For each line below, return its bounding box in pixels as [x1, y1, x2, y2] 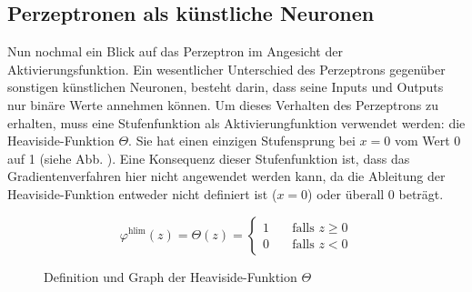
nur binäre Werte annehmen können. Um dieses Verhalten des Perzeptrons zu [7, 95, 439, 114]
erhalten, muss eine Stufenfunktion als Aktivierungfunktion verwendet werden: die [7, 113, 466, 132]
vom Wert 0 [394, 131, 461, 150]
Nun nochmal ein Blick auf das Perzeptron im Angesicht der [7, 42, 343, 61]
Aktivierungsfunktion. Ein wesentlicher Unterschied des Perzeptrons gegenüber [7, 59, 446, 78]
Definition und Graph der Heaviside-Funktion [44, 267, 297, 286]
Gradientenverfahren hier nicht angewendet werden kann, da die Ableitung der [7, 166, 446, 186]
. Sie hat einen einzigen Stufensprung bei [128, 131, 356, 150]
